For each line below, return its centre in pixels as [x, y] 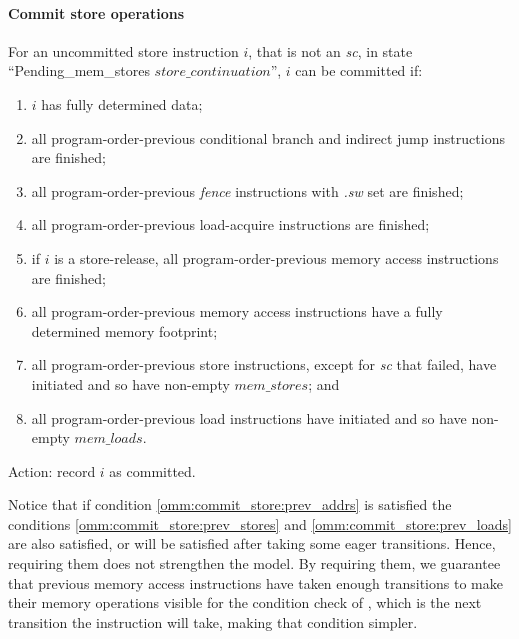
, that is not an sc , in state [330, 50]
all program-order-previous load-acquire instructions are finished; [230, 224]
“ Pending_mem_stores [79, 70]
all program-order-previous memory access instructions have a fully [237, 311]
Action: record [52, 470]
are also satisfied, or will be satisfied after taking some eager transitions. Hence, [252, 543]
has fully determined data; [122, 103]
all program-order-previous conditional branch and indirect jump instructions [268, 137]
